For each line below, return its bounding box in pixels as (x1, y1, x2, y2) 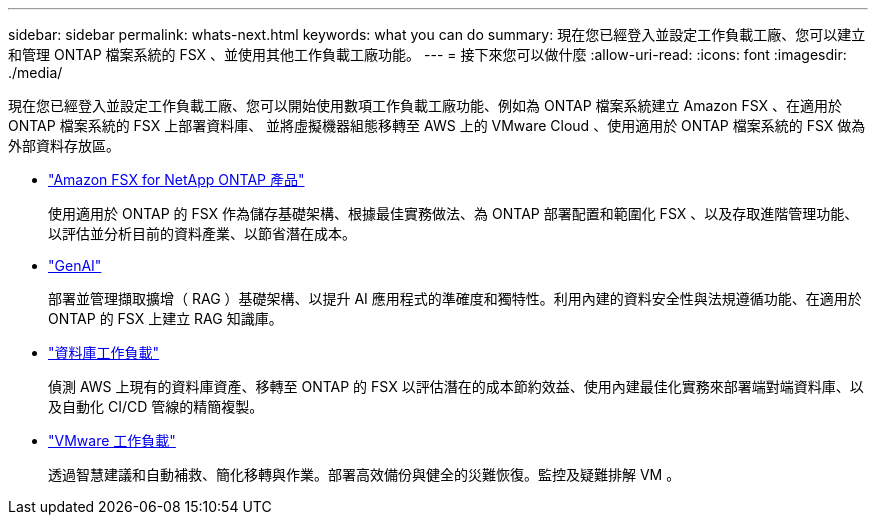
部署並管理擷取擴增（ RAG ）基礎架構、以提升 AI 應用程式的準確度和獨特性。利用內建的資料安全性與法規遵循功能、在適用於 (48, 290, 862, 307)
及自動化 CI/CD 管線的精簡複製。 (48, 398, 264, 415)
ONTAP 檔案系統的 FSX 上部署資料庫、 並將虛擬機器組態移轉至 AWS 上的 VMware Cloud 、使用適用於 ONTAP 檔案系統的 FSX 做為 (8, 117, 866, 134)
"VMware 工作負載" (48, 432, 176, 449)
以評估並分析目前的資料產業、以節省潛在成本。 (48, 225, 356, 242)
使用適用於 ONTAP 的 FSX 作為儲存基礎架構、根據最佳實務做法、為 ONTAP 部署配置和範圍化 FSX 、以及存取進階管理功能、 (48, 205, 859, 222)
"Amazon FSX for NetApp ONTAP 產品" (48, 171, 305, 188)
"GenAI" (48, 257, 102, 274)
